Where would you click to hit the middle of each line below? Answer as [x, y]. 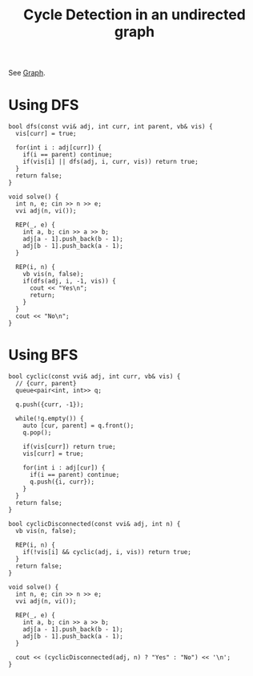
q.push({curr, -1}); [50, 405]
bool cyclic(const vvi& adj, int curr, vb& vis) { [94, 377]
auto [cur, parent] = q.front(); [78, 426]
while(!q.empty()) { [50, 419]
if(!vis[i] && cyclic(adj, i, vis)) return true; [107, 552]
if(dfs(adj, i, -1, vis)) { [69, 281]
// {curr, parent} [46, 384]
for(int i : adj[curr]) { [59, 148]
